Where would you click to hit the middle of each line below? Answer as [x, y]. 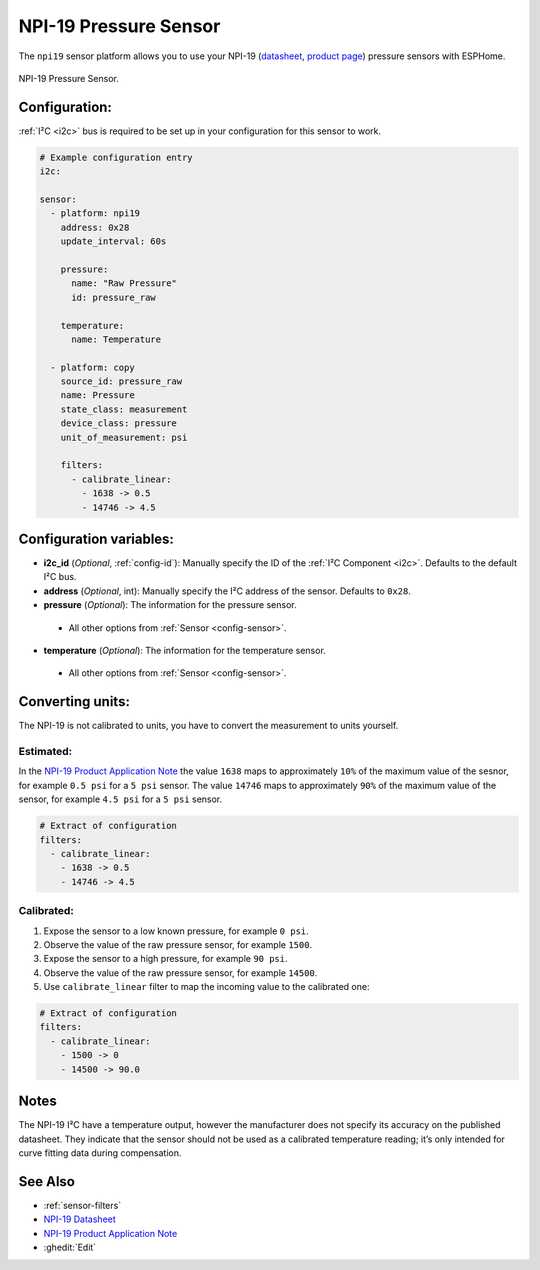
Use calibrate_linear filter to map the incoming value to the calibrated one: [206, 987]
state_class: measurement [124, 409]
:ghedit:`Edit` [70, 1247]
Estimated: [45, 752]
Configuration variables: [96, 539]
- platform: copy [92, 367]
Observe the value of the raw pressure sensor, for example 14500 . [180, 972]
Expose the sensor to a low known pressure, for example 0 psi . [176, 931]
